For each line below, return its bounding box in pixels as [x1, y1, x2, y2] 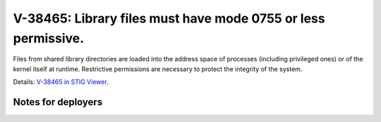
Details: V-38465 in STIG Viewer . [13, 78, 109, 86]
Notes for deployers [13, 96, 103, 108]
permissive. [13, 30, 85, 46]
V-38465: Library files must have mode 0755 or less [13, 11, 325, 26]
